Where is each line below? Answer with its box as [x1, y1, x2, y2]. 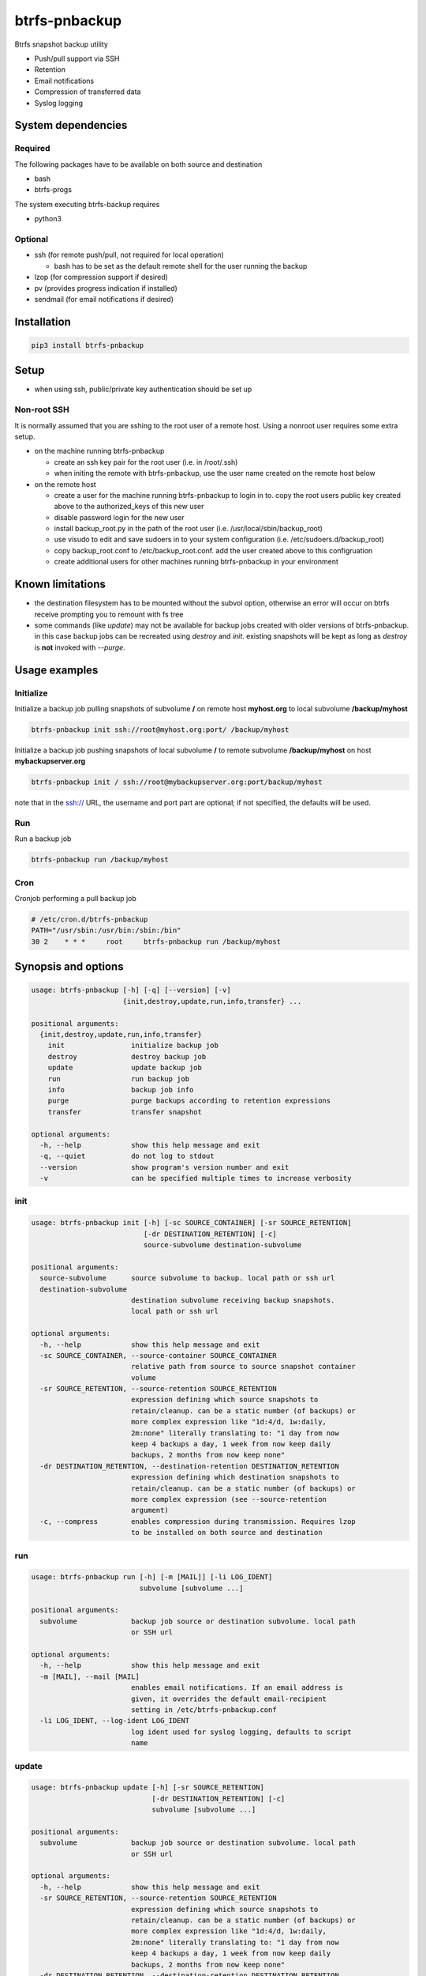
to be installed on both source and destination [130, 1528, 323, 1537]
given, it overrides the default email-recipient [130, 1694, 327, 1703]
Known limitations [14, 578, 106, 591]
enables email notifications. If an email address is [130, 1684, 343, 1692]
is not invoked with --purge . [34, 643, 125, 652]
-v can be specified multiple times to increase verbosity [39, 1174, 352, 1183]
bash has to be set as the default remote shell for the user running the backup [54, 261, 308, 270]
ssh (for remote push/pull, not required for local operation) [34, 250, 224, 260]
